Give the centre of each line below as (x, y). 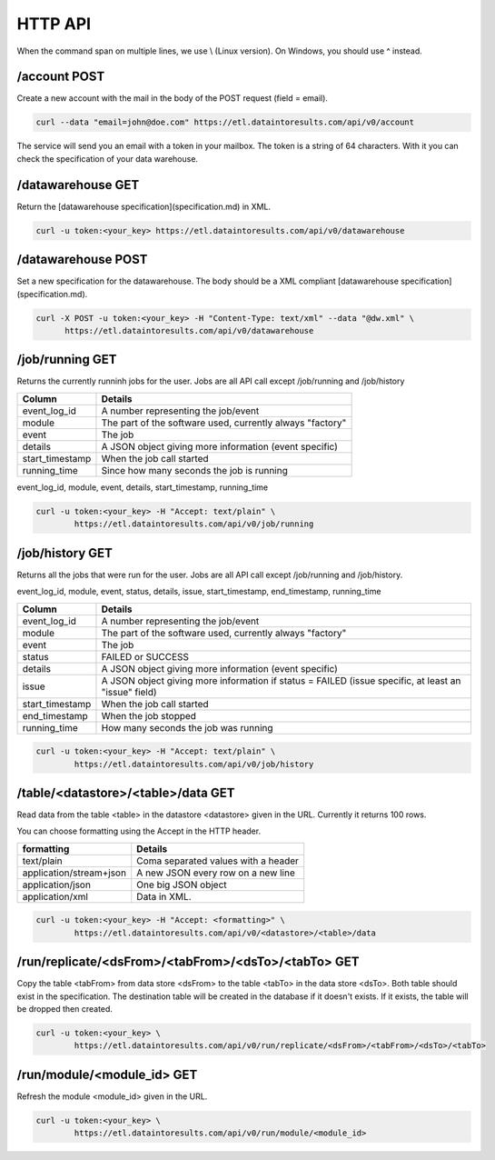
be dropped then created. (65, 1009)
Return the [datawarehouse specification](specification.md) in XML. (144, 206)
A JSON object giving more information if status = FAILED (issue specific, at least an (281, 680)
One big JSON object (182, 885)
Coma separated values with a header (218, 861)
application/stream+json (74, 873)
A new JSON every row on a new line (216, 873)
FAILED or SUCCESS (145, 656)
